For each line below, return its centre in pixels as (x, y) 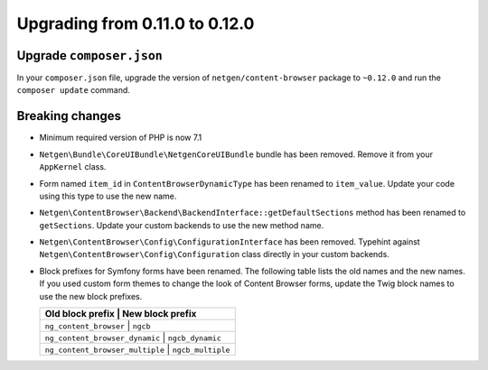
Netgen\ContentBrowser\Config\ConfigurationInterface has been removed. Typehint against (230, 242)
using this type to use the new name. (108, 196)
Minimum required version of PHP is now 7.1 (121, 138)
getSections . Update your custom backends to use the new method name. (182, 225)
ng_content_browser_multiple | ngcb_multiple (137, 349)
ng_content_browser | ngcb (98, 326)
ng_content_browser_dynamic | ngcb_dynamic (133, 338)
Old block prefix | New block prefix (121, 314)
